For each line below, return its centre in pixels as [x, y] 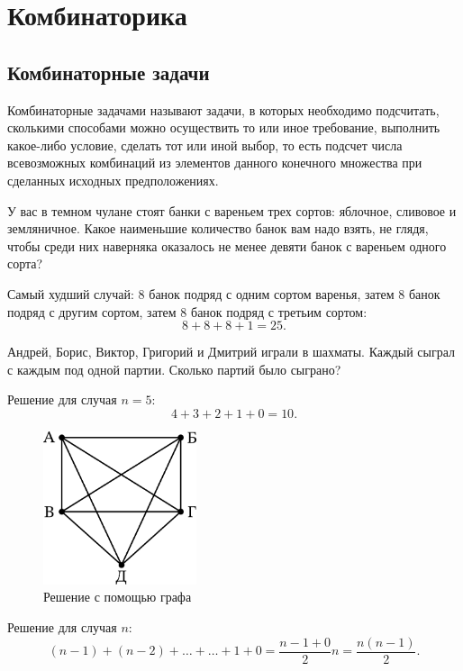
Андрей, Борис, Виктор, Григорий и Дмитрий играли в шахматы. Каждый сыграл [231, 352]
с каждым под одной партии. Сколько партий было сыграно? [174, 369]
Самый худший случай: [71, 293]
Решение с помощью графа [118, 597]
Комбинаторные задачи [109, 72]
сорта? [25, 263]
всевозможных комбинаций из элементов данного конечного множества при [215, 163]
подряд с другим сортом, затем [92, 311]
